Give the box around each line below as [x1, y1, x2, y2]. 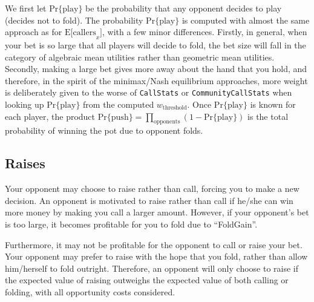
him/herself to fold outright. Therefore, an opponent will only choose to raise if [5, 261, 299, 274]
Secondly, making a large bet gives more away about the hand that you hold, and [5, 62, 307, 75]
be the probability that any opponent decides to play [85, 2, 282, 14]
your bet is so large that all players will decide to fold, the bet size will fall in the [5, 38, 306, 51]
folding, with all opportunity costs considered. [5, 285, 175, 298]
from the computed [83, 98, 154, 111]
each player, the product [5, 110, 96, 122]
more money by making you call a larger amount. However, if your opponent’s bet [5, 206, 309, 218]
